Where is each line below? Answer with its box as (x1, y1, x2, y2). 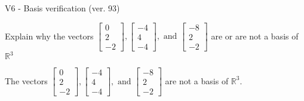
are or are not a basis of (211, 29, 299, 42)
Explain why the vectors (5, 29, 94, 42)
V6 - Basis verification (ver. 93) (5, 2, 120, 14)
